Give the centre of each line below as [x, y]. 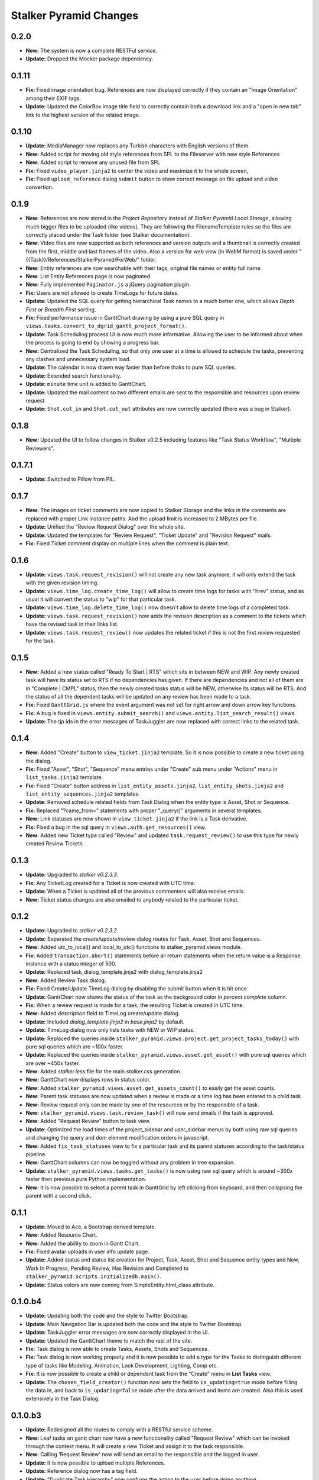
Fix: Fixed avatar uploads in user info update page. [88, 1251]
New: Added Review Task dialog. [66, 980]
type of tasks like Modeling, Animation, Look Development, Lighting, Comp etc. [122, 1365]
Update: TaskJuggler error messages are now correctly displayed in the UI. [118, 1333]
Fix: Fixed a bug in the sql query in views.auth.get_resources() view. [116, 827]
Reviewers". [40, 448]
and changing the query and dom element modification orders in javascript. [118, 1138]
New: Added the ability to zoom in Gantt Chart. [83, 1243]
